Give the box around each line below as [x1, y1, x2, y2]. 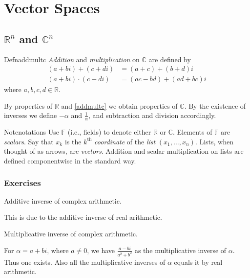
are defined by [148, 54, 191, 64]
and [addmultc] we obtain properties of [61, 100, 178, 111]
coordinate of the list [94, 136, 156, 146]
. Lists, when [195, 136, 233, 146]
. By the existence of [184, 100, 246, 111]
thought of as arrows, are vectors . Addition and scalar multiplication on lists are [4, 146, 244, 156]
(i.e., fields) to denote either [67, 127, 151, 137]
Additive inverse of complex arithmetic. [4, 195, 122, 206]
